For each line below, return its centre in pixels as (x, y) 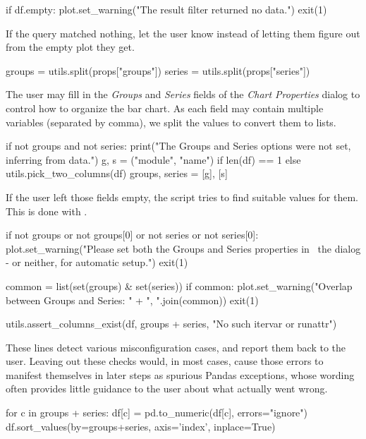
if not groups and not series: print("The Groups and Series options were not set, (178, 146)
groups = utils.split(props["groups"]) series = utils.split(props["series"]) (158, 70)
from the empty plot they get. (70, 47)
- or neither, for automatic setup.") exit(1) (97, 262)
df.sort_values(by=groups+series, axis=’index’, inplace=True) (141, 426)
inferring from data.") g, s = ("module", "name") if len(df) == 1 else (153, 159)
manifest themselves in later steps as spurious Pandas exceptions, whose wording (180, 374)
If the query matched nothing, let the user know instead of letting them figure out (183, 33)
